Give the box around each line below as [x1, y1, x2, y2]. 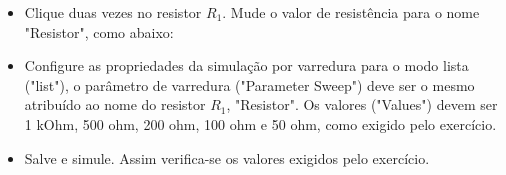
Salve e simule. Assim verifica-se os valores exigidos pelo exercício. [24, 147, 430, 168]
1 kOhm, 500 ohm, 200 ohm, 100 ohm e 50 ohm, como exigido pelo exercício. [24, 113, 497, 134]
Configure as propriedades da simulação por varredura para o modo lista [24, 55, 469, 76]
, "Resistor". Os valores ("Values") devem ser [226, 94, 498, 115]
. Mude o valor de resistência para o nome [222, 2, 480, 22]
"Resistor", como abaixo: [24, 21, 174, 42]
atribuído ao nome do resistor [24, 94, 206, 115]
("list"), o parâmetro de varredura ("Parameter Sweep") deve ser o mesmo [24, 74, 475, 95]
